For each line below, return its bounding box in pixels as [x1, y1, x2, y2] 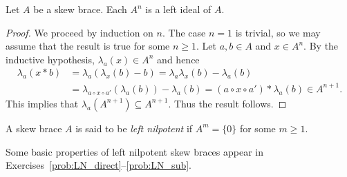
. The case [162, 25, 206, 39]
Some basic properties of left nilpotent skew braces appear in [6, 144, 264, 158]
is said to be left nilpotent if [75, 121, 193, 135]
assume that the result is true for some [6, 39, 170, 53]
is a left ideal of [145, 2, 212, 16]
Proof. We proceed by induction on [6, 25, 153, 39]
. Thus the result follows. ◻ [168, 96, 287, 110]
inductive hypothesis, [6, 52, 95, 66]
